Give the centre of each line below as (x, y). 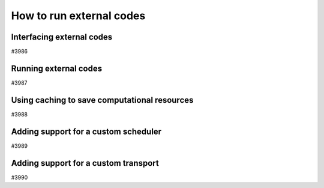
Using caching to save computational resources (102, 100)
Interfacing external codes (62, 37)
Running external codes (56, 68)
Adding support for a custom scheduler (86, 131)
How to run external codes (78, 16)
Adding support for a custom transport (85, 163)
